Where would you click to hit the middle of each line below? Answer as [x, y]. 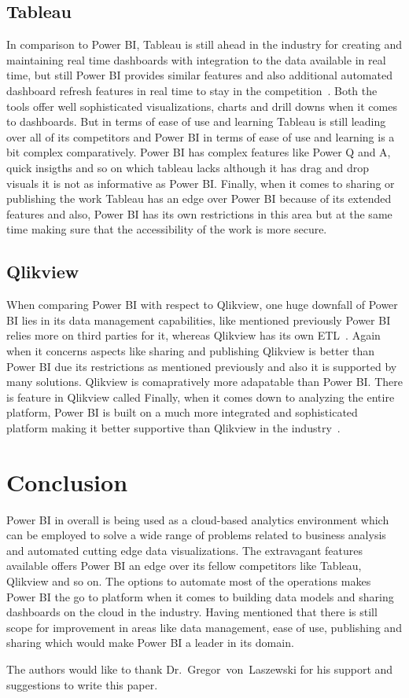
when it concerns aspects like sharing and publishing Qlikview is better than [191, 350]
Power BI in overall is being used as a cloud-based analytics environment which [198, 519]
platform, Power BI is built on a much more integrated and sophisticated [182, 412]
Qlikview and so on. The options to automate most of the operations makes [189, 580]
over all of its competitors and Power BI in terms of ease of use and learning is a [201, 136]
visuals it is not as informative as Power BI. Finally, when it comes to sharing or [201, 183]
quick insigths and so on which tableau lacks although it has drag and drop [188, 167]
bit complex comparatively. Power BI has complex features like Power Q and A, [199, 152]
